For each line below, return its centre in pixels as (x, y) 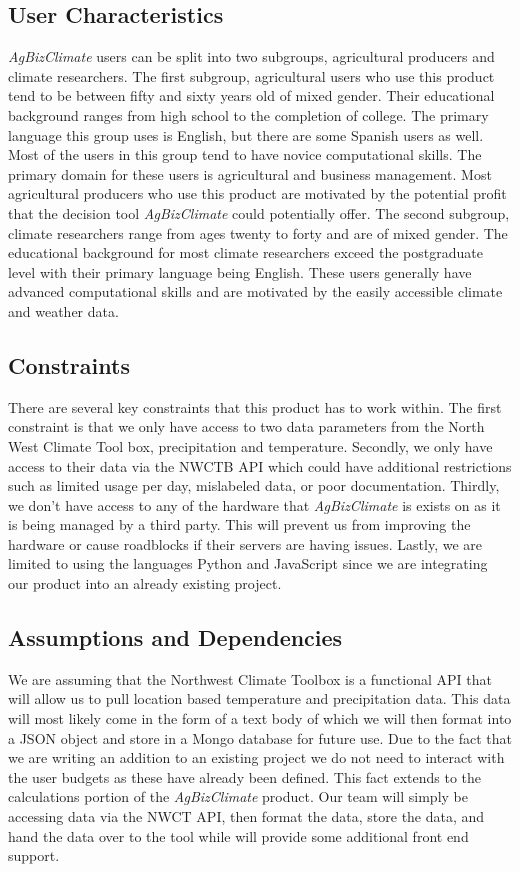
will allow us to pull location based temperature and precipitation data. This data (259, 698)
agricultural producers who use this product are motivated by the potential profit (257, 193)
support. (34, 855)
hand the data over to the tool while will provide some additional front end (238, 835)
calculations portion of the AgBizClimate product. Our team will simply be (238, 796)
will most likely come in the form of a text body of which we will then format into (260, 718)
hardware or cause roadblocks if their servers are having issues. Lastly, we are (245, 543)
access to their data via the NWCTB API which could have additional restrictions (260, 465)
